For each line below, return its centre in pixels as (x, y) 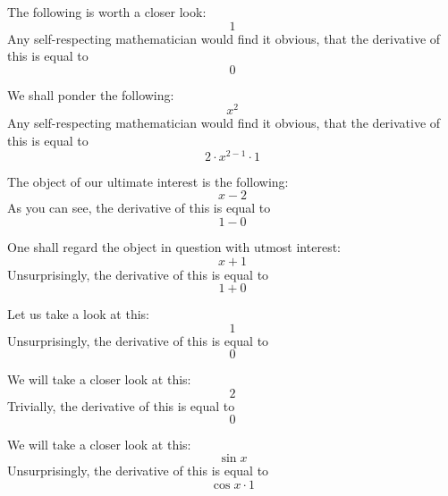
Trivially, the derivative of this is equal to (121, 405)
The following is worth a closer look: (107, 12)
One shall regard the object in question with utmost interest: (174, 246)
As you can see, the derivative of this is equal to (139, 208)
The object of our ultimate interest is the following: (148, 181)
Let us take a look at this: (78, 314)
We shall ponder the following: (91, 94)
